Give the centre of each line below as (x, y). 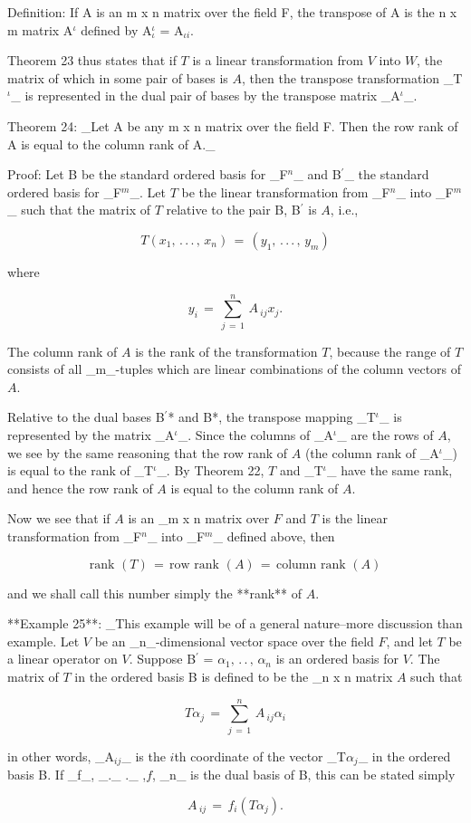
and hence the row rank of (80, 488)
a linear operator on (62, 659)
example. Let (43, 641)
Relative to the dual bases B (86, 417)
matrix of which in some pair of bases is (118, 77)
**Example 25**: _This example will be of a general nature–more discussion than (235, 623)
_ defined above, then (274, 536)
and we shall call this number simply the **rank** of (155, 593)
